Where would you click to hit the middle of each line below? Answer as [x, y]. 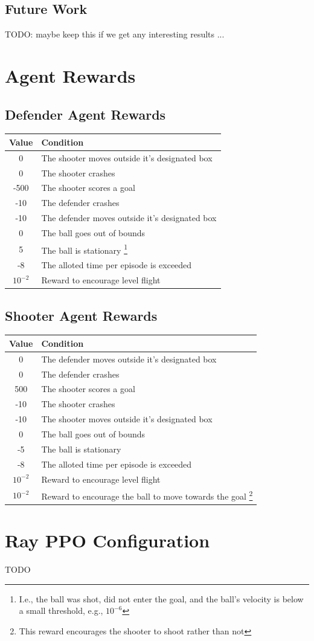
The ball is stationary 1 [84, 249]
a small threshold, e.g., [61, 610]
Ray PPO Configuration [107, 540]
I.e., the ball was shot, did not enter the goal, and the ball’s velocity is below [161, 598]
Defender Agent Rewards [85, 114]
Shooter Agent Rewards [81, 315]
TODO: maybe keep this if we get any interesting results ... [115, 34]
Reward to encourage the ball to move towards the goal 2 [147, 495]
